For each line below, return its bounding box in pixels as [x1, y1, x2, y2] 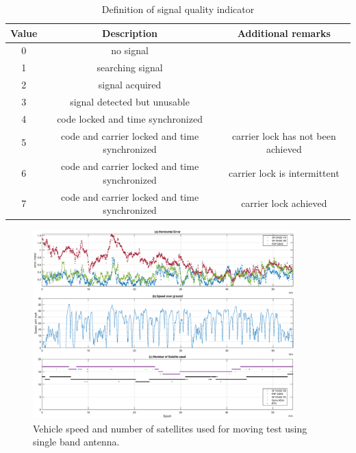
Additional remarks [237, 25, 331, 40]
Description [102, 25, 158, 40]
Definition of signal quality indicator [101, 2, 255, 16]
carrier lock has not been [231, 128, 336, 143]
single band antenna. [33, 434, 120, 449]
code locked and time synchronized [57, 111, 203, 125]
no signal [111, 43, 149, 58]
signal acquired [98, 77, 162, 92]
